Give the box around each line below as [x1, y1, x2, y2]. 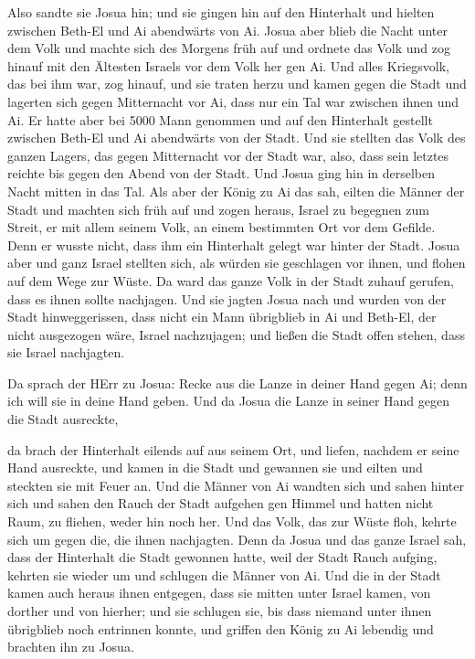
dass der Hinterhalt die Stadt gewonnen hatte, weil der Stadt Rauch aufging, [7, 547, 438, 567]
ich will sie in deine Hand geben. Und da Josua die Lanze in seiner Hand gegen [7, 391, 450, 410]
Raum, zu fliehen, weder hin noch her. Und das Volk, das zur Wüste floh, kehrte [7, 512, 457, 531]
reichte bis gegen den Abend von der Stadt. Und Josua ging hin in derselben [7, 164, 436, 183]
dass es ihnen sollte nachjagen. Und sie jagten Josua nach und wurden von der [7, 289, 447, 308]
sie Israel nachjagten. [7, 343, 125, 362]
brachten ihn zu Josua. [7, 637, 134, 656]
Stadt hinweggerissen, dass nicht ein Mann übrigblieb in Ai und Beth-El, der [7, 307, 437, 326]
